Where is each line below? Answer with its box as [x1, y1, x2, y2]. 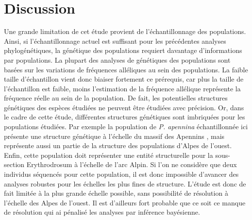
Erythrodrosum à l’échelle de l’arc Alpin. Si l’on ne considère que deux [26, 159, 237, 169]
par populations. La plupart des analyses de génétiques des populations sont [4, 54, 231, 65]
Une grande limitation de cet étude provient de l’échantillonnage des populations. [4, 26, 246, 36]
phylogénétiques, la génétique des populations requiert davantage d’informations [4, 45, 242, 55]
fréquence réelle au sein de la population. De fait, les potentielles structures [4, 93, 228, 103]
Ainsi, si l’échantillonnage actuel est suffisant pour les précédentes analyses [4, 35, 226, 46]
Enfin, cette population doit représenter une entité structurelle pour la [4, 150, 213, 160]
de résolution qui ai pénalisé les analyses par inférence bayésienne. [4, 207, 200, 217]
